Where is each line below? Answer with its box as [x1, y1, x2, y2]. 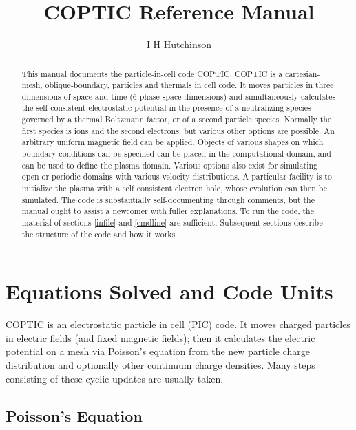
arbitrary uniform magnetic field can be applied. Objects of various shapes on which [21, 136, 324, 148]
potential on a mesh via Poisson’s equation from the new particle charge [6, 344, 310, 358]
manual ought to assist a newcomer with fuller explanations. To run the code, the [21, 205, 314, 217]
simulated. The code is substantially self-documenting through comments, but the [21, 193, 315, 205]
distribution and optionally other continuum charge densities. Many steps [6, 358, 315, 372]
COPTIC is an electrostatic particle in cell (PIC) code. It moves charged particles [6, 317, 350, 332]
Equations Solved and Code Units [6, 277, 333, 305]
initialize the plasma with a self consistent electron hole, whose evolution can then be [21, 182, 328, 194]
